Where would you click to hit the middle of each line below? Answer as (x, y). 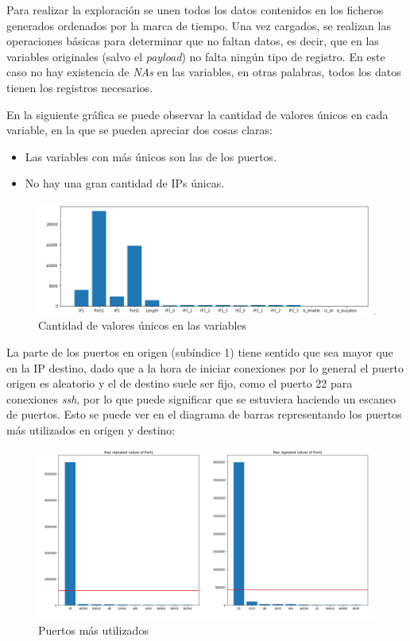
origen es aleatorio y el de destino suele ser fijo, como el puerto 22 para (180, 383)
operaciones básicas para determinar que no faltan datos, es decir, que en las (193, 41)
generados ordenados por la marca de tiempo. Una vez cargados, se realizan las (199, 25)
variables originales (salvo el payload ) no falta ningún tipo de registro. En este (196, 56)
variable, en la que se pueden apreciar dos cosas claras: (139, 130)
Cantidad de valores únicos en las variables (143, 325)
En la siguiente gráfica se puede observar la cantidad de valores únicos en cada (197, 114)
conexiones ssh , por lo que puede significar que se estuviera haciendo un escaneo (201, 398)
